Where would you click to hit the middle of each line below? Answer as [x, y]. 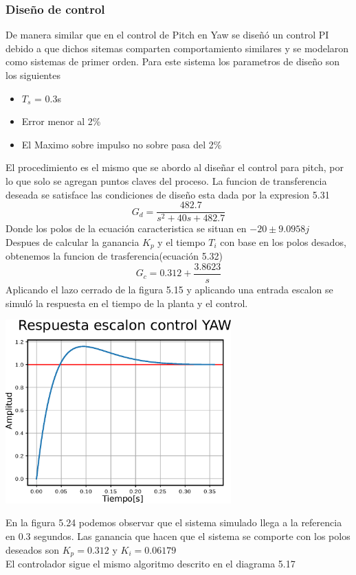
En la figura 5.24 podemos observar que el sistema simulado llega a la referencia [174, 522]
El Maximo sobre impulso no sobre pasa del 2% [122, 144]
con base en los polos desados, [283, 241]
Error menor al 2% [61, 121]
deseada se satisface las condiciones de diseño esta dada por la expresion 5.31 [168, 194]
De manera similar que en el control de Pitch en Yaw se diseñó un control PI [167, 35]
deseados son [32, 549]
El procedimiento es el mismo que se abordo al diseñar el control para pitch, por [175, 167]
